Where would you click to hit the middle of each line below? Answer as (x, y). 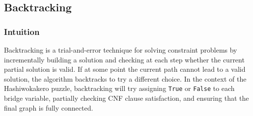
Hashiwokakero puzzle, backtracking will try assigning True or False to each (119, 88)
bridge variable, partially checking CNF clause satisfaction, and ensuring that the (126, 98)
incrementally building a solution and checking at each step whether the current (124, 59)
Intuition (22, 31)
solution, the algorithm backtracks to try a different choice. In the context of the (125, 78)
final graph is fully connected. (49, 107)
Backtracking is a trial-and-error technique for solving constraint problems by (121, 50)
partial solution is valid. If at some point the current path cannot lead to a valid (125, 69)
